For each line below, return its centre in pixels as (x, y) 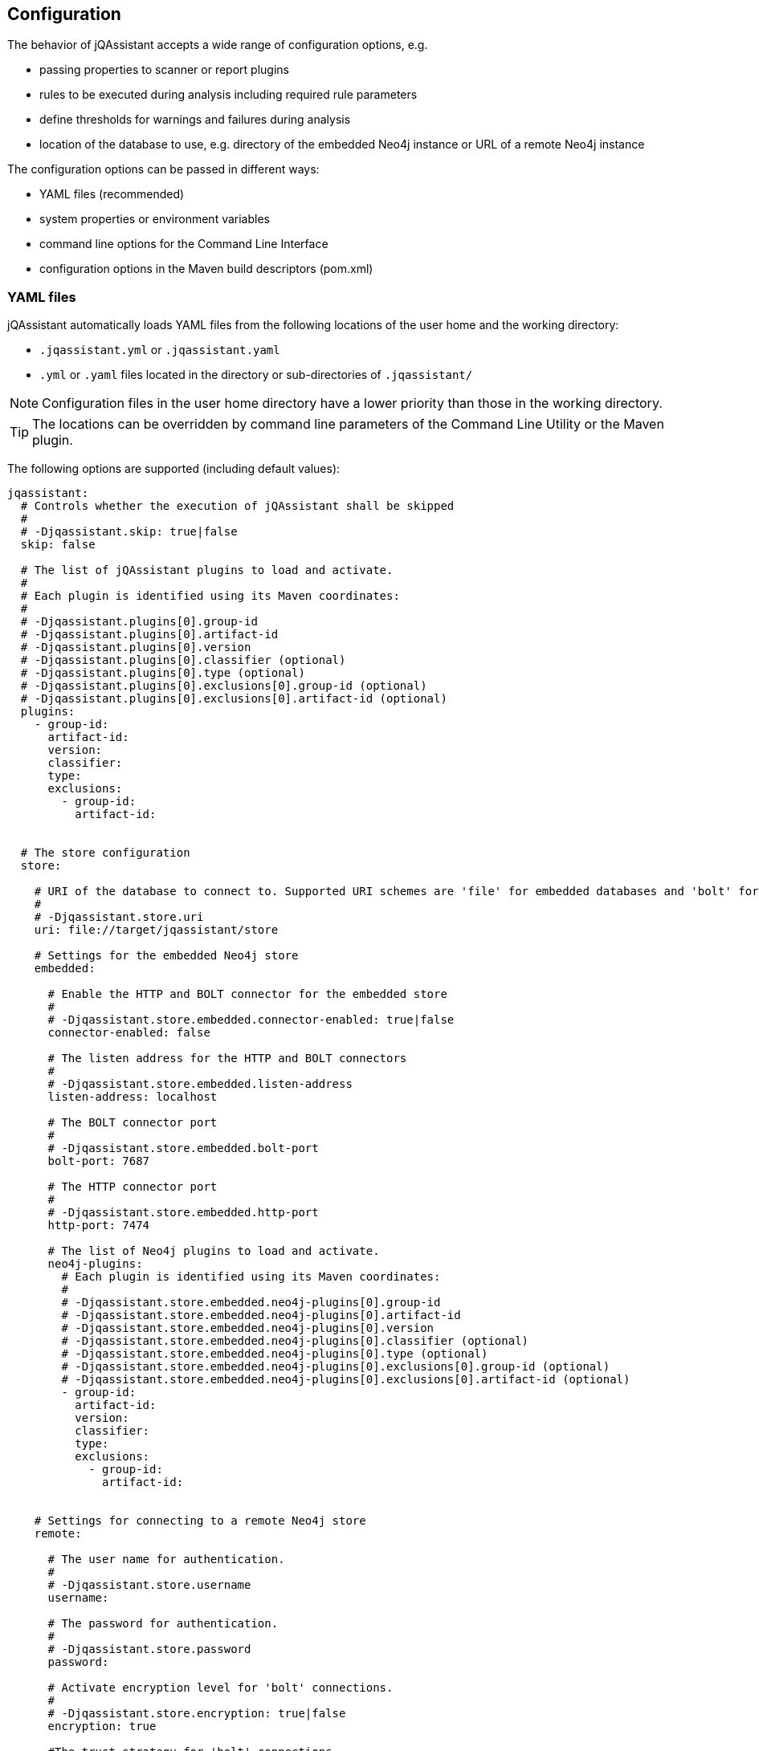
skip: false (58, 545)
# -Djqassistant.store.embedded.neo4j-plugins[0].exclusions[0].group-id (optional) (336, 1367)
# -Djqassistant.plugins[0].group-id (139, 622)
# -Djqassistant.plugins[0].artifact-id (149, 635)
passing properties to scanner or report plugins (164, 70)
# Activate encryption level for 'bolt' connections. (220, 1688)
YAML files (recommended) (112, 194)
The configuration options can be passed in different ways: (163, 169)
